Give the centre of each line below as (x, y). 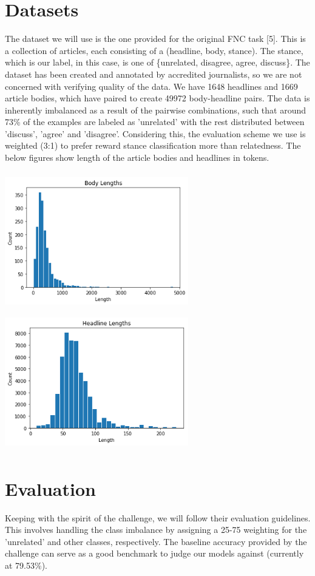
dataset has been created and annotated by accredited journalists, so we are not (154, 74)
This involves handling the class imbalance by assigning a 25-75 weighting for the (156, 530)
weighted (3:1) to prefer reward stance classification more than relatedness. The (153, 145)
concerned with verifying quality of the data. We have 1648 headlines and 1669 (151, 86)
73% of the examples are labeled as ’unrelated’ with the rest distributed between (155, 122)
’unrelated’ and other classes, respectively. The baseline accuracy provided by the (156, 541)
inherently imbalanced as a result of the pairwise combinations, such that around (156, 110)
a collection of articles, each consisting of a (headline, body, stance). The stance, (154, 50)
